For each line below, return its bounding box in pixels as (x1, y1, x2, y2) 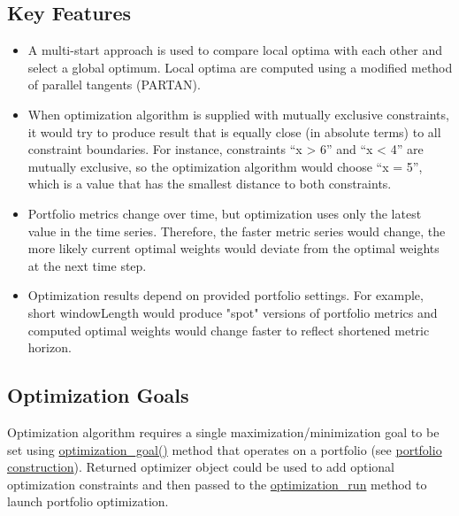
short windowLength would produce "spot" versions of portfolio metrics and (27, 303, 438, 321)
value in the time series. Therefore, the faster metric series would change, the (27, 221, 446, 240)
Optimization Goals (7, 381, 189, 409)
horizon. (27, 338, 72, 357)
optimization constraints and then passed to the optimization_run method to (7, 474, 427, 493)
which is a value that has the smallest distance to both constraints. (27, 174, 392, 193)
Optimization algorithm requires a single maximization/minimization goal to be (7, 422, 440, 441)
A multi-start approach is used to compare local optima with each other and (27, 41, 442, 59)
